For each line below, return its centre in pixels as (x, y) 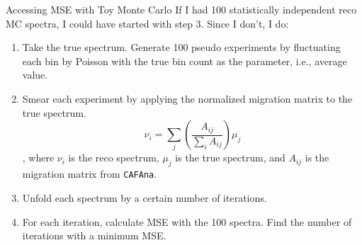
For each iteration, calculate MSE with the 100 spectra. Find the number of (187, 221)
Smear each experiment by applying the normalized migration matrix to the (187, 98)
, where (38, 158)
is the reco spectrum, (114, 158)
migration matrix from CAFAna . (90, 174)
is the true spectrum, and (230, 158)
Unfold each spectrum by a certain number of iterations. (145, 197)
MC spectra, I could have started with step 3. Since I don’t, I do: (147, 23)
